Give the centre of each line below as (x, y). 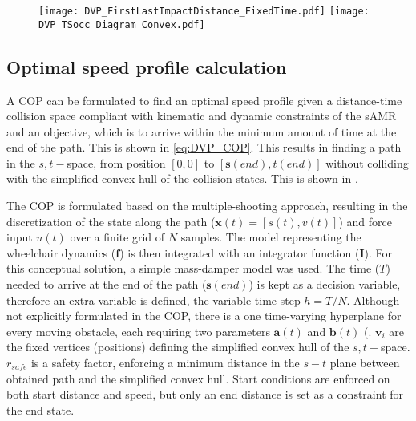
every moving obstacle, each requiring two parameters (138, 331)
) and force (365, 221)
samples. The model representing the (271, 237)
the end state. (40, 409)
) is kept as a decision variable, (325, 284)
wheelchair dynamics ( (61, 252)
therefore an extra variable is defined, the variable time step (153, 300)
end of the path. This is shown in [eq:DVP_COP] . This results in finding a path (204, 147)
